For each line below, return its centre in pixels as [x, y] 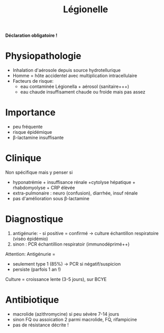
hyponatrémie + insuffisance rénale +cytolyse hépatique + [74, 182]
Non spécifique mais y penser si [39, 172]
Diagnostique [34, 219]
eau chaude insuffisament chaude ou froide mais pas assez [83, 92]
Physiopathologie [43, 56]
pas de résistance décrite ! [40, 325]
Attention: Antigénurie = [30, 254]
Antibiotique [32, 300]
